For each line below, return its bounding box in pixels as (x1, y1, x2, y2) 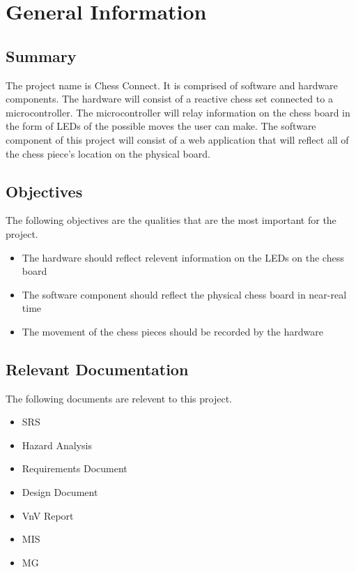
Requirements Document (22, 461, 127, 476)
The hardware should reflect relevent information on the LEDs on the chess (22, 250, 344, 264)
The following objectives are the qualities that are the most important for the (6, 213, 336, 227)
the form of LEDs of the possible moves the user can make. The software (6, 119, 316, 133)
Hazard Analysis (22, 437, 92, 452)
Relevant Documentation (6, 358, 189, 379)
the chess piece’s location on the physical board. (6, 146, 210, 160)
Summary (6, 45, 77, 66)
